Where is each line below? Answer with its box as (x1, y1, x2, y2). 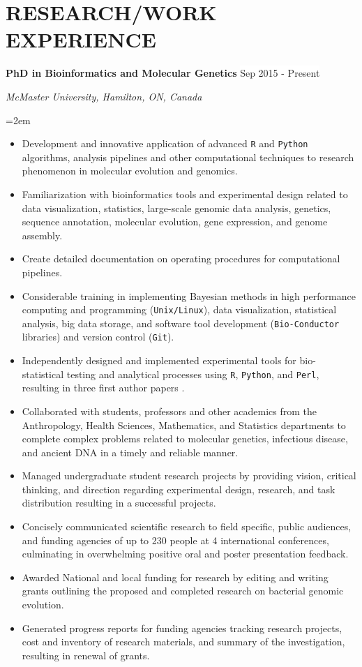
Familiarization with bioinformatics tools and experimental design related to (22, 186, 348, 201)
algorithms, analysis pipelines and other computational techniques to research (22, 149, 354, 164)
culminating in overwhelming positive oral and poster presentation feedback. (22, 546, 349, 561)
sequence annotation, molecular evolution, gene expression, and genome (22, 214, 328, 229)
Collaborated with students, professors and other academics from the (22, 403, 317, 418)
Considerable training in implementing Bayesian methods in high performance (22, 288, 356, 303)
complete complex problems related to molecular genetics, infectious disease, (22, 431, 348, 446)
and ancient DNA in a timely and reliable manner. (22, 444, 239, 459)
